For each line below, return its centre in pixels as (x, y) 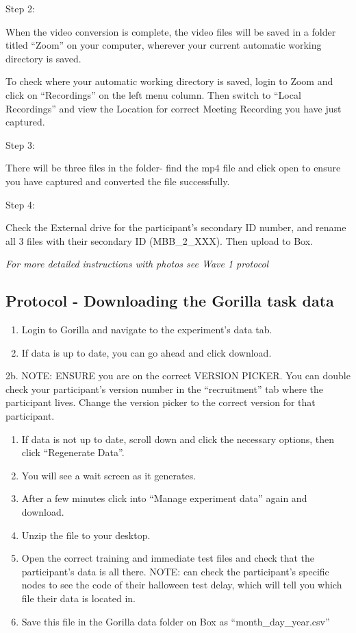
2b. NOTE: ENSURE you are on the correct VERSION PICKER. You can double (178, 375)
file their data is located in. (78, 598)
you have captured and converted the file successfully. (118, 181)
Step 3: (20, 144)
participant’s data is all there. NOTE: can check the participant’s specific (175, 571)
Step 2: (20, 8)
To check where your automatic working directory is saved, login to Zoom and (169, 81)
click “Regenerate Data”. (73, 452)
